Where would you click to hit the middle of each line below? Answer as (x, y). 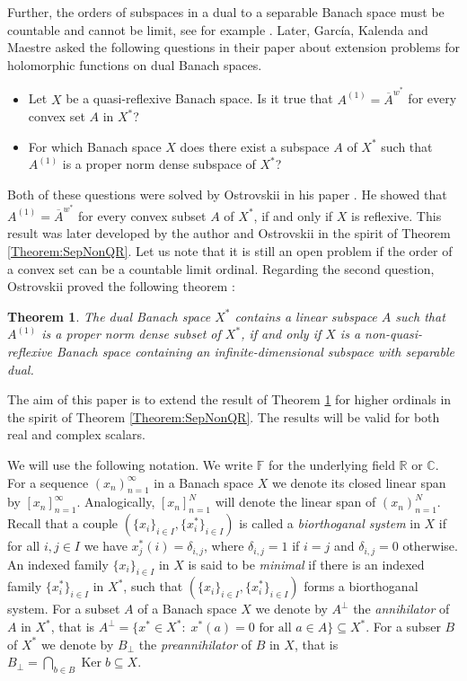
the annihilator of (401, 609)
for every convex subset (142, 215)
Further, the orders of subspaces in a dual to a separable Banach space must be (226, 12)
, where (224, 546)
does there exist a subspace (255, 146)
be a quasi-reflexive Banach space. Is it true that (199, 98)
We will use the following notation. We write (130, 464)
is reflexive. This (397, 215)
